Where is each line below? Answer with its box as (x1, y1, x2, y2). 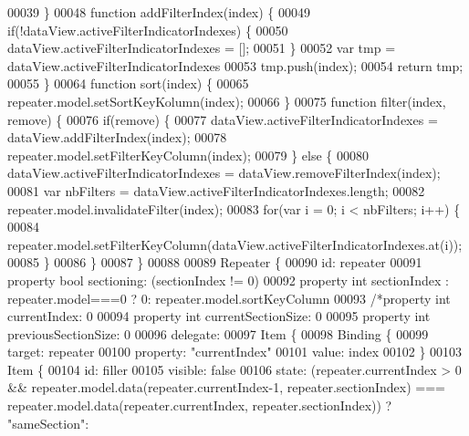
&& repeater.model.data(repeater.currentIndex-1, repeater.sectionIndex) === (7, 378, 445, 397)
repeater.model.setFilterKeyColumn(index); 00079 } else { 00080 (7, 145, 369, 164)
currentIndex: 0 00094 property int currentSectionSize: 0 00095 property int (7, 306, 431, 326)
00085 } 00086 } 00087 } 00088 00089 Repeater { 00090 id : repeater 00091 (7, 253, 422, 272)
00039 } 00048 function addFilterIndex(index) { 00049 (7, 3, 311, 21)
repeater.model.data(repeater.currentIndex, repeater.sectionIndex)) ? (7, 396, 392, 415)
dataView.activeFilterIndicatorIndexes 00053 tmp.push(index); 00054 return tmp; (7, 56, 464, 75)
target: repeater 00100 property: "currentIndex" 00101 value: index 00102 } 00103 (7, 342, 463, 361)
